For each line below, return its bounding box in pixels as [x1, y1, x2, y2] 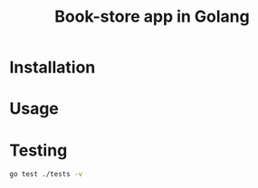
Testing [9, 140, 68, 160]
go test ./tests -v [9, 170, 83, 179]
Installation [9, 57, 96, 78]
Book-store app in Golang [53, 6, 251, 27]
